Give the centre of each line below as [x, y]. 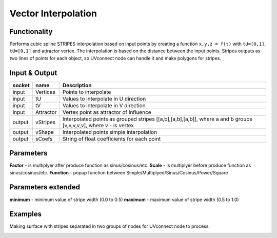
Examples [26, 214]
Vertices [45, 92]
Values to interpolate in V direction [104, 105]
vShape [44, 132]
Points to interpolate [87, 92]
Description [77, 85]
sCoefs [44, 138]
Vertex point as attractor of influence [107, 112]
